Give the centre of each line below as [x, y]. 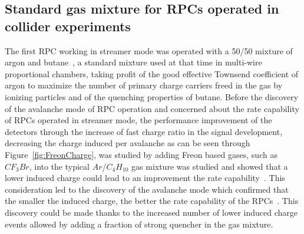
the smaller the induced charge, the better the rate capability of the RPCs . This [152, 201]
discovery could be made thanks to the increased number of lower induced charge [151, 212]
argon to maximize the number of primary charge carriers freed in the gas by [144, 85]
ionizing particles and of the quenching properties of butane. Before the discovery [152, 96]
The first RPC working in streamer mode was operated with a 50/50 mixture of [149, 50]
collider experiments [68, 26]
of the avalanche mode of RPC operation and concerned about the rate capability [152, 108]
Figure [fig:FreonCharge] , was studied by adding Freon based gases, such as [141, 154]
